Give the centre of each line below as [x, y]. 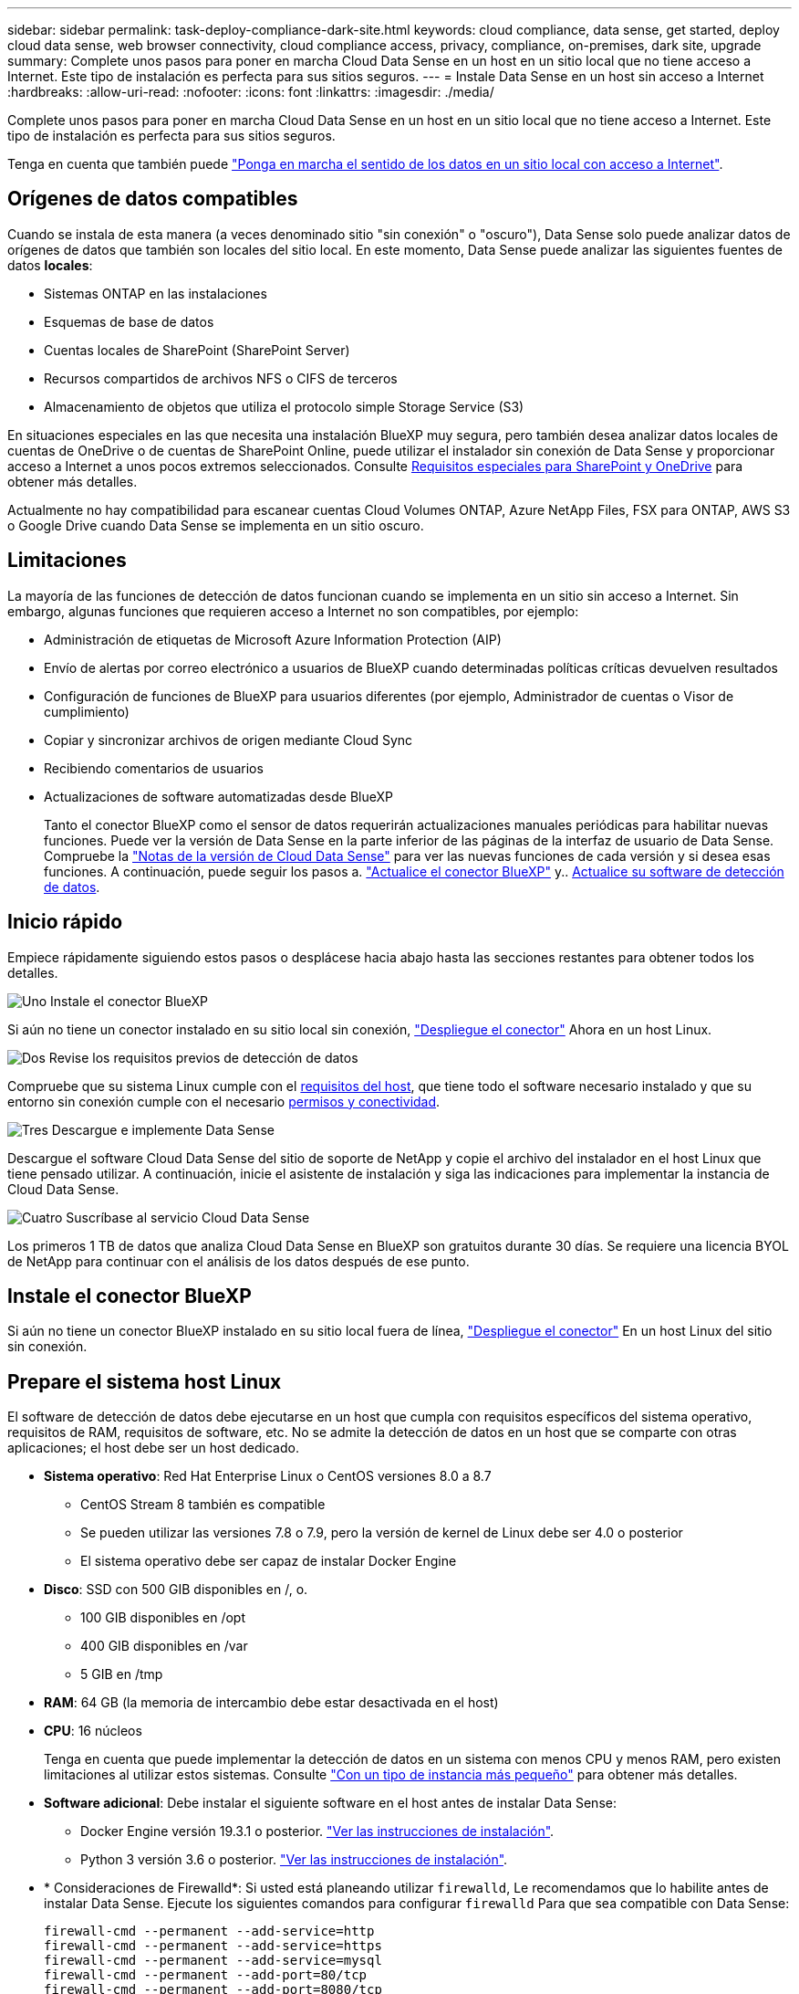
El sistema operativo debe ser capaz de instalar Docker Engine [269, 1561]
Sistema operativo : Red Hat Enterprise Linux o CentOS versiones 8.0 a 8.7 [268, 1476]
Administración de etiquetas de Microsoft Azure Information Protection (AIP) [273, 639]
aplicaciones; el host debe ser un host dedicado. [153, 1448]
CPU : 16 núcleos [93, 1731]
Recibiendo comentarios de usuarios [154, 768]
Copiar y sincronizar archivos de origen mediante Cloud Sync [228, 740]
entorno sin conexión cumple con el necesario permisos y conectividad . [224, 1101]
